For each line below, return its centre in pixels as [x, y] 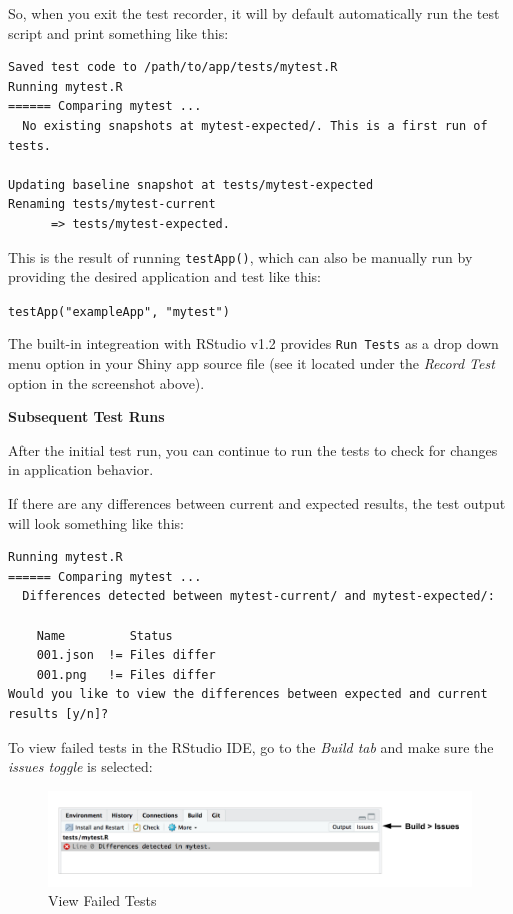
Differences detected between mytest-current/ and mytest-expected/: [258, 596]
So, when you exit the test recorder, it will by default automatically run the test [254, 13]
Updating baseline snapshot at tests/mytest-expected [191, 184]
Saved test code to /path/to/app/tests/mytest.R [173, 67]
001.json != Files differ [126, 655]
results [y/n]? [58, 714]
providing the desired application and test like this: [165, 276]
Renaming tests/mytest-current [112, 204]
